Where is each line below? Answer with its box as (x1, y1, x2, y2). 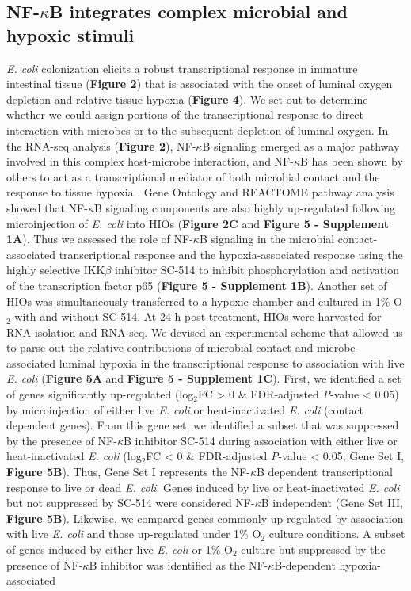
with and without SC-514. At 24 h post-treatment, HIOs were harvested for (14, 308, 382, 325)
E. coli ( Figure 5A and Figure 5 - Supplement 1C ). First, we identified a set (6, 370, 401, 387)
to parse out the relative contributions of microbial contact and (6, 339, 314, 356)
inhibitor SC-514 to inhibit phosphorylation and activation (115, 261, 399, 278)
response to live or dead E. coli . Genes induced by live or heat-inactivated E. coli (6, 479, 400, 495)
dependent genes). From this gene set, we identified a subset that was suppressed (6, 417, 399, 433)
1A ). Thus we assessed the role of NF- (6, 231, 193, 247)
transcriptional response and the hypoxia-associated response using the (59, 246, 403, 262)
